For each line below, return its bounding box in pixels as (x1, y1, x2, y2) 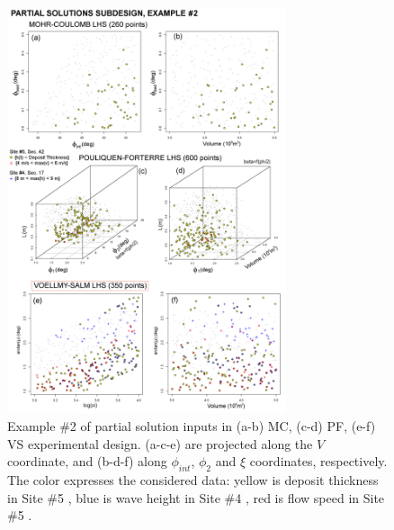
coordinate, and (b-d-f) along (7, 452, 167, 471)
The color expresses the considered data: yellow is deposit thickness (7, 471, 379, 490)
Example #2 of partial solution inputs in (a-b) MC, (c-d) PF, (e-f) (7, 417, 376, 436)
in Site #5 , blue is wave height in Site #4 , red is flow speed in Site (7, 488, 385, 507)
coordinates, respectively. (249, 452, 388, 471)
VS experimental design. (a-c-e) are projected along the (7, 434, 313, 453)
